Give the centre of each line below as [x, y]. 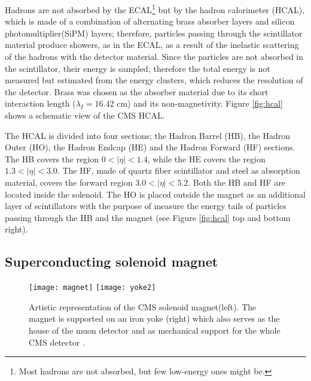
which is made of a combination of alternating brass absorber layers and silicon [150, 21]
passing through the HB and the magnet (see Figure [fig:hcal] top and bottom [148, 217]
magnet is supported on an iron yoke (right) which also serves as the [154, 318]
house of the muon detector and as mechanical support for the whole [155, 330]
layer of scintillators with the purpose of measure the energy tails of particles [146, 206]
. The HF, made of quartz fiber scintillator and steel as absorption [179, 170]
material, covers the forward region [69, 182]
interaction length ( [40, 103]
